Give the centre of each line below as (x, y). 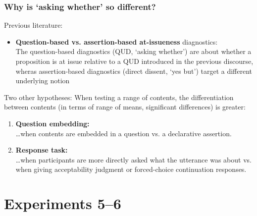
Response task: (42, 150)
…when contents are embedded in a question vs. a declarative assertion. (124, 133)
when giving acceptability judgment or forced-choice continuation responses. (131, 169)
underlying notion (43, 81)
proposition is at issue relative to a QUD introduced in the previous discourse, (134, 61)
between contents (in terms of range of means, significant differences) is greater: (125, 107)
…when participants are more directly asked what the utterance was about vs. (133, 159)
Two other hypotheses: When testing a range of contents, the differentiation (119, 97)
